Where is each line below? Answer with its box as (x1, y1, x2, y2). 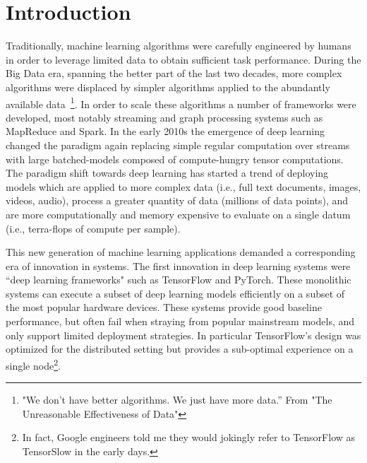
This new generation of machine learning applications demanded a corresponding (6, 245, 356, 259)
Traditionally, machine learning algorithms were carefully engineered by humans (6, 38, 351, 53)
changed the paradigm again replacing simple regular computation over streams (6, 137, 350, 152)
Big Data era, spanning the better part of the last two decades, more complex (6, 66, 342, 81)
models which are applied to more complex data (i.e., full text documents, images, (6, 179, 361, 194)
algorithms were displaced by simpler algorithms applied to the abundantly (6, 79, 330, 94)
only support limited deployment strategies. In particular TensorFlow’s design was (6, 327, 361, 342)
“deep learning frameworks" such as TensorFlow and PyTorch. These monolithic (6, 272, 351, 287)
